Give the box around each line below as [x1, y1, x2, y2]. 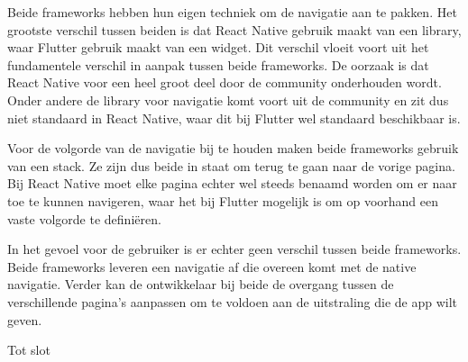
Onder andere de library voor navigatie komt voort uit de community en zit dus [7, 90, 449, 109]
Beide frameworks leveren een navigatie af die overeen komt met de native [7, 257, 417, 276]
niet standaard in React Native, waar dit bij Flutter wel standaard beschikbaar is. [7, 108, 461, 127]
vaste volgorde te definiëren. [7, 209, 161, 228]
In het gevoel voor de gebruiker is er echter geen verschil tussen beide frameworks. [7, 240, 462, 258]
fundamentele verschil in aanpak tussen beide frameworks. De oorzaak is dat [7, 55, 429, 74]
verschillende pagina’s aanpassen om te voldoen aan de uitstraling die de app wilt [7, 292, 458, 311]
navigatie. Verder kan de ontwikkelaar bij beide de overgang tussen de [7, 275, 394, 294]
